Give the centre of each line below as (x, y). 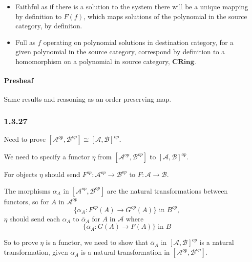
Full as (25, 42)
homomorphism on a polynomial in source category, (93, 61)
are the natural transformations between (168, 190)
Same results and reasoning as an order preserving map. (88, 99)
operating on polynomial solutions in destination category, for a (138, 42)
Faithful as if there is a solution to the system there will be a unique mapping (132, 6)
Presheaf (19, 80)
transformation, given (36, 252)
